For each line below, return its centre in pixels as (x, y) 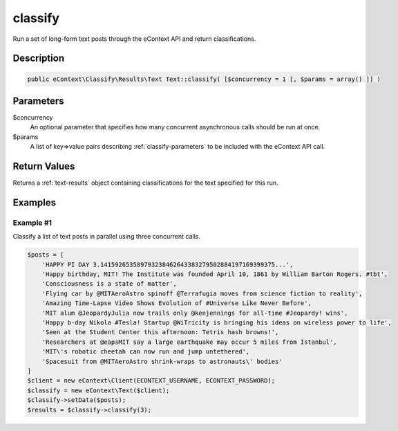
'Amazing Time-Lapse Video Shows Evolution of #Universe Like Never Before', (177, 303)
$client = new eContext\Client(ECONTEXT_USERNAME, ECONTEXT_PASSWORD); (151, 381)
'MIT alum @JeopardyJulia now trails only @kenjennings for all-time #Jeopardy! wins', (195, 313)
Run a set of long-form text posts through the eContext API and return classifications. (134, 39)
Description (39, 58)
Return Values (44, 166)
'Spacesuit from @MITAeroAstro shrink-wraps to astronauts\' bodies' (162, 361)
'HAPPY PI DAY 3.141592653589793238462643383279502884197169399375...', (168, 264)
